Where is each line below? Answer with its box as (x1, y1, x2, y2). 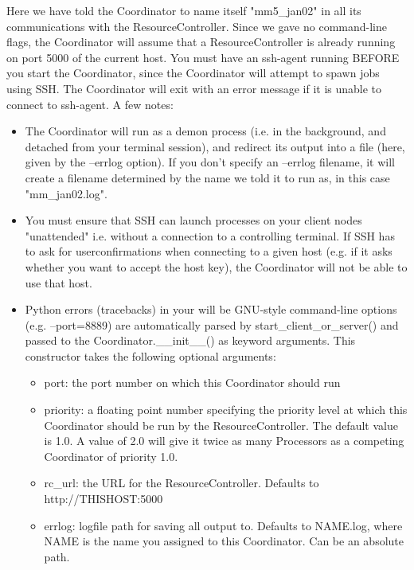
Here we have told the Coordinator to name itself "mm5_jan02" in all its (6, 2, 361, 18)
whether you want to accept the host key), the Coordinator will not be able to (25, 258, 408, 275)
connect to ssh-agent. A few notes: (6, 96, 174, 112)
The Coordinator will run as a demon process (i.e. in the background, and (25, 123, 386, 139)
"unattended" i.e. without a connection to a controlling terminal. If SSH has (25, 227, 395, 244)
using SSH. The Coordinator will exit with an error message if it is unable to (6, 80, 382, 96)
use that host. (25, 274, 92, 291)
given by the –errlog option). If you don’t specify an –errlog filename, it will (25, 154, 396, 170)
